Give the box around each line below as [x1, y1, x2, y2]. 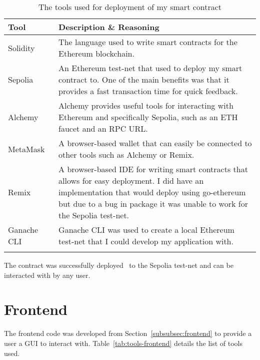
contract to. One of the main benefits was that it [58, 74, 229, 85]
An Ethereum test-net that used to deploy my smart [58, 62, 242, 74]
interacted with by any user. [4, 269, 90, 280]
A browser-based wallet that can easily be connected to [58, 137, 252, 149]
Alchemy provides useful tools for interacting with [58, 100, 233, 111]
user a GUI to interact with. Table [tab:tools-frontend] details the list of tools [4, 337, 243, 348]
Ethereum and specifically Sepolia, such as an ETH [58, 111, 238, 123]
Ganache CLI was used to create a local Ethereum [58, 224, 234, 235]
